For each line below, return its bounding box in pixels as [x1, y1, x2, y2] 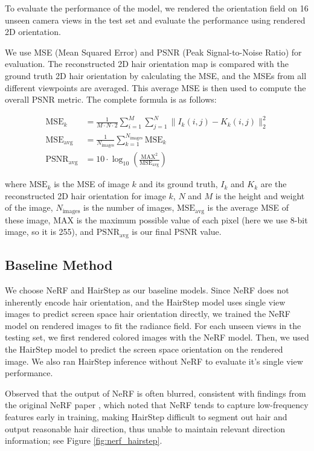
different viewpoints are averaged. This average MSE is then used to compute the [5, 81, 306, 94]
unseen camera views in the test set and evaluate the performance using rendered [5, 13, 306, 26]
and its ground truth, [139, 178, 218, 190]
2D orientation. [5, 25, 61, 38]
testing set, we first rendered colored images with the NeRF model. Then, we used [5, 331, 309, 344]
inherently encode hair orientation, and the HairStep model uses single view [5, 295, 286, 308]
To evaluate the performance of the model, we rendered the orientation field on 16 [5, 2, 309, 14]
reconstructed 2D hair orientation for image [5, 189, 166, 202]
